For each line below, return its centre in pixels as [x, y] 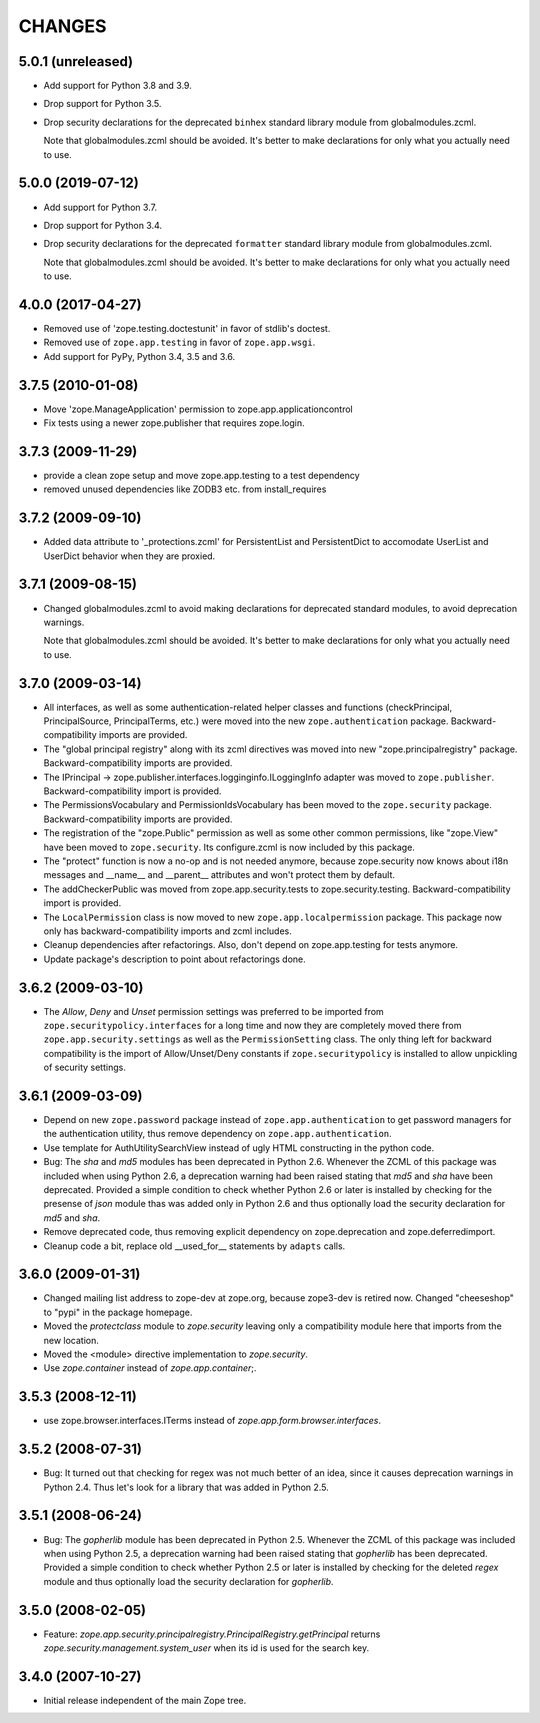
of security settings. [85, 1067]
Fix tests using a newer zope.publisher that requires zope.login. [174, 423]
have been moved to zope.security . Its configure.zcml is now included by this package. [229, 847]
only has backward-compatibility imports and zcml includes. [167, 931]
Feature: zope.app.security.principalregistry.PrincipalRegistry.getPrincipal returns [212, 1634]
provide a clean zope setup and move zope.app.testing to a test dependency [201, 475]
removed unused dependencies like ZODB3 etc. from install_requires [185, 489]
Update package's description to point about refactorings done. [175, 959]
